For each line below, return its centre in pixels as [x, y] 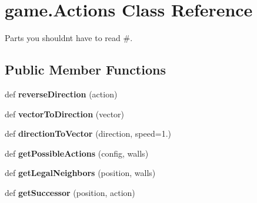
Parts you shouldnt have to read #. [69, 38]
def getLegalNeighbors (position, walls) [80, 173]
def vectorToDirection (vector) [65, 114]
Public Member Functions [85, 70]
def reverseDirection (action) [61, 94]
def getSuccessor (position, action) [70, 192]
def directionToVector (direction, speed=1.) [88, 133]
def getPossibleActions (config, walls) [77, 153]
